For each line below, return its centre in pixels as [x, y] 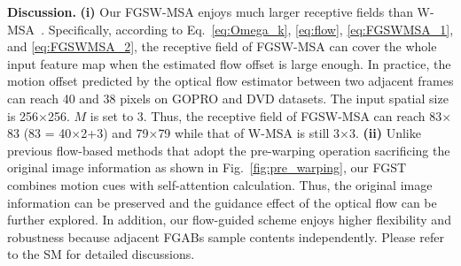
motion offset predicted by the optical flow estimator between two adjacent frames [230, 81]
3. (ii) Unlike [385, 133]
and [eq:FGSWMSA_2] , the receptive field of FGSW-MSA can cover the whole [222, 46]
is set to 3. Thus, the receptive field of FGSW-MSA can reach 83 [266, 115]
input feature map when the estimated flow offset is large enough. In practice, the [229, 63]
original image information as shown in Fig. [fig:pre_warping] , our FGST [207, 167]
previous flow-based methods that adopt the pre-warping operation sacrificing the [229, 150]
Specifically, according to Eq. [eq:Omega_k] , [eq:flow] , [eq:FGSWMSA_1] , [251, 29]
